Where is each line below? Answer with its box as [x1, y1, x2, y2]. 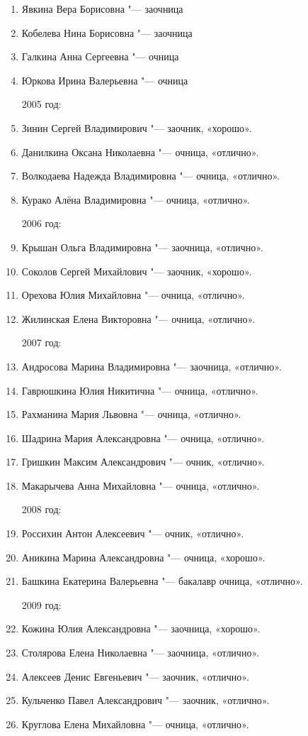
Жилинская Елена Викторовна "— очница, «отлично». [21, 311, 256, 326]
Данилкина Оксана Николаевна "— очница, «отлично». [21, 144, 259, 159]
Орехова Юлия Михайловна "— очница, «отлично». [21, 287, 245, 302]
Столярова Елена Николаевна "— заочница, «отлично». [21, 645, 259, 660]
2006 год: [21, 216, 62, 231]
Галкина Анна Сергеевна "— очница [21, 49, 179, 64]
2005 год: [21, 97, 62, 111]
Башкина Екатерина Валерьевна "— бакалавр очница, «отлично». [21, 573, 303, 588]
